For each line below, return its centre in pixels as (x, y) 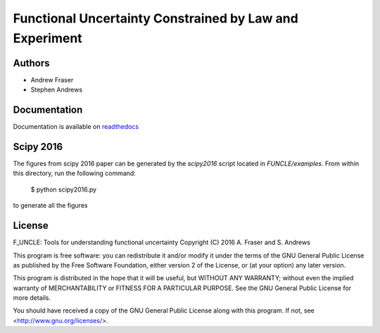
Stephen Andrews (57, 90)
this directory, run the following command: (75, 173)
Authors (31, 63)
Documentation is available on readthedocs (76, 127)
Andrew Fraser (52, 80)
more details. (32, 298)
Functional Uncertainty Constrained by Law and (156, 18)
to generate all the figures (50, 206)
